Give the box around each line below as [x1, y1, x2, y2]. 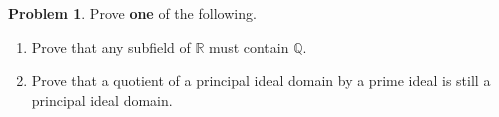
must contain [209, 36, 289, 57]
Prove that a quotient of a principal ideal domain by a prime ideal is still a [31, 70, 491, 91]
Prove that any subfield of [31, 36, 191, 57]
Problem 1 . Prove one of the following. [8, 3, 257, 23]
